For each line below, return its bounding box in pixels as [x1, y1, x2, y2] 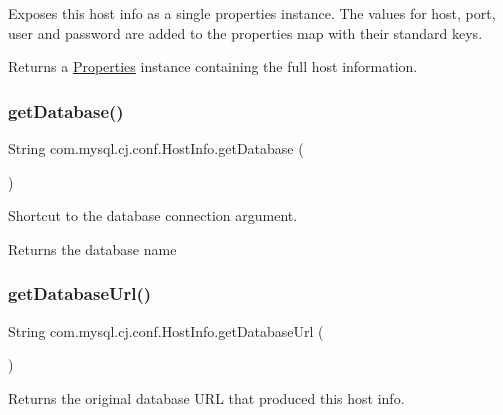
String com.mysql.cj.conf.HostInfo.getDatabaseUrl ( [8, 320, 324, 341]
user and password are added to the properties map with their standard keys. [8, 22, 483, 43]
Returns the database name [8, 238, 177, 259]
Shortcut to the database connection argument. [8, 205, 298, 226]
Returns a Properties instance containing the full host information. [8, 56, 418, 77]
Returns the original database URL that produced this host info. [8, 387, 405, 408]
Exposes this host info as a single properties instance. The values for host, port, [8, 3, 496, 23]
